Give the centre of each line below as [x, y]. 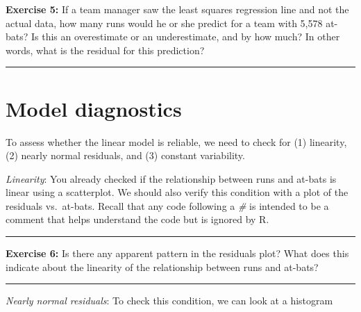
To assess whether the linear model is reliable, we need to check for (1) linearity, [176, 141]
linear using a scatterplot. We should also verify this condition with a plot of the [177, 192]
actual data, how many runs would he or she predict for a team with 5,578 [164, 23]
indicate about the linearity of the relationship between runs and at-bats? [162, 266]
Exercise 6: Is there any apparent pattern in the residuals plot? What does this [177, 253]
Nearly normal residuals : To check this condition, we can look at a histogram [169, 301]
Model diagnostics [94, 108]
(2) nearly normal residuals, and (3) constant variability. [125, 155]
